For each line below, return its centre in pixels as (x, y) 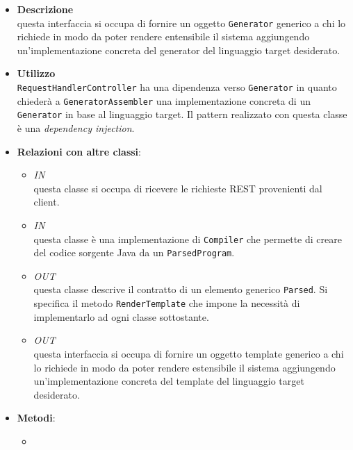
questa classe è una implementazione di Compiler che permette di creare (188, 239)
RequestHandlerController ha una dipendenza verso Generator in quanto (177, 87)
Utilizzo (36, 73)
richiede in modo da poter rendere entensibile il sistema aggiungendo (163, 36)
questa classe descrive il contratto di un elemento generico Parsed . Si (181, 289)
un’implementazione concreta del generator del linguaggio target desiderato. (179, 50)
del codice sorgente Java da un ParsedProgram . (134, 252)
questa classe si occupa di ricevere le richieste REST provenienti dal (178, 188)
